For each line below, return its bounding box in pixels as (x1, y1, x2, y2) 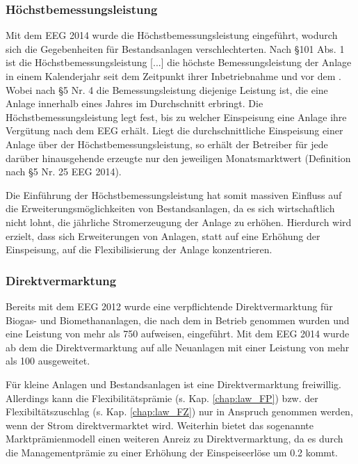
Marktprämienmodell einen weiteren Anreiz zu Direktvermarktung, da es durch (6, 431, 343, 446)
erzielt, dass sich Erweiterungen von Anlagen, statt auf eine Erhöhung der (6, 228, 320, 243)
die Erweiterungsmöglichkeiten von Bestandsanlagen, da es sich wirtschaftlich (6, 201, 335, 216)
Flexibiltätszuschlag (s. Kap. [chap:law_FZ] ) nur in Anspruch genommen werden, (6, 404, 353, 419)
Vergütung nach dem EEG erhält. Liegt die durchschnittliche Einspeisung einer (6, 123, 343, 138)
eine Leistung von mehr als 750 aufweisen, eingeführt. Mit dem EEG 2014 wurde (6, 326, 350, 341)
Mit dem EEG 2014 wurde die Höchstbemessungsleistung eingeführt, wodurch (6, 28, 338, 42)
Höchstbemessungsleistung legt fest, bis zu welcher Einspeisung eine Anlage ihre (6, 109, 347, 124)
